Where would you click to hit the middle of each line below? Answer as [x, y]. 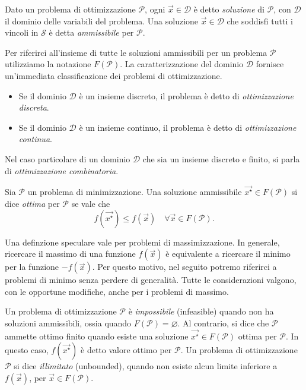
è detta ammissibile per [91, 32]
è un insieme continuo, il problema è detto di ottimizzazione [188, 127]
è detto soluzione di [229, 9]
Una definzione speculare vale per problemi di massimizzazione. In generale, [142, 242]
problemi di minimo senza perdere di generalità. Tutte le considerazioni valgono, [151, 280]
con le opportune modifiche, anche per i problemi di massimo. [117, 291]
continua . [35, 139]
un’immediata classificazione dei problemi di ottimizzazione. [114, 75]
